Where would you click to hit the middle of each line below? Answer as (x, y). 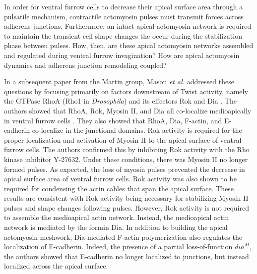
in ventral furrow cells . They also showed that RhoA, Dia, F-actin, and (113, 120)
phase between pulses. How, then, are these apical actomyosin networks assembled (129, 45)
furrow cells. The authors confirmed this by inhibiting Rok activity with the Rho (127, 149)
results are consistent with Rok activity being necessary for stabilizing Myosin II (126, 198)
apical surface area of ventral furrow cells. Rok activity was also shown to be (120, 179)
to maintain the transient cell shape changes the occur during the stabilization (123, 35)
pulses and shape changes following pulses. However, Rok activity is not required (127, 207)
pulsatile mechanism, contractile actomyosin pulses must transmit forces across (124, 16)
